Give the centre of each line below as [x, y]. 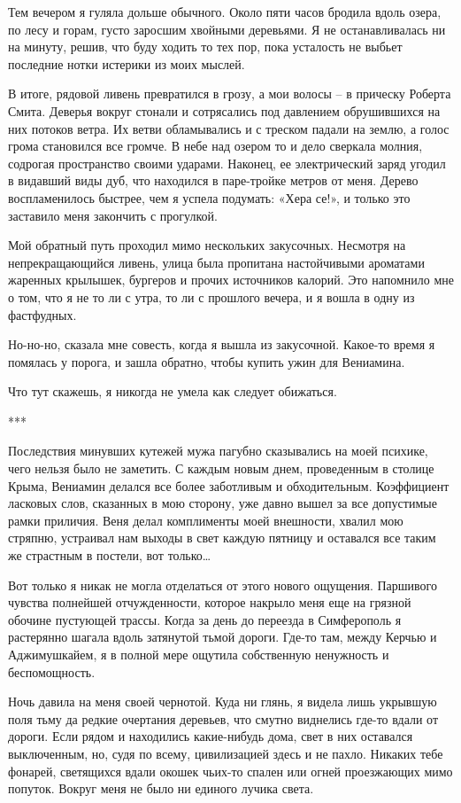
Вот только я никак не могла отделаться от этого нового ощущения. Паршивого [223, 585]
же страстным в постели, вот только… [110, 555]
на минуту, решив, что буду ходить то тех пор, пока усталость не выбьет [205, 47]
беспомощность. [52, 671]
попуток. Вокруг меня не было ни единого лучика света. [161, 788]
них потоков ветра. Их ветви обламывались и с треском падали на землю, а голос [229, 128]
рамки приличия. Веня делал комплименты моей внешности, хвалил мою [206, 520]
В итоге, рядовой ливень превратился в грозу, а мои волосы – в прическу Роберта [230, 94]
